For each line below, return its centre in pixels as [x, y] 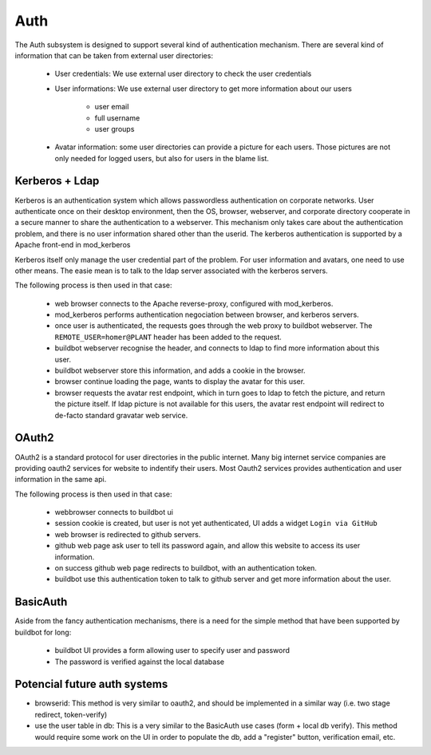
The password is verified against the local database [140, 662]
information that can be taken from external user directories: [114, 55]
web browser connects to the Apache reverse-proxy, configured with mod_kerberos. [194, 303]
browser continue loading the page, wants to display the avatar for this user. [180, 381]
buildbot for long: [43, 632]
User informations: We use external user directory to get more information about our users [204, 89]
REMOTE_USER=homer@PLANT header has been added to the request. [168, 337]
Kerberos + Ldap [57, 181]
